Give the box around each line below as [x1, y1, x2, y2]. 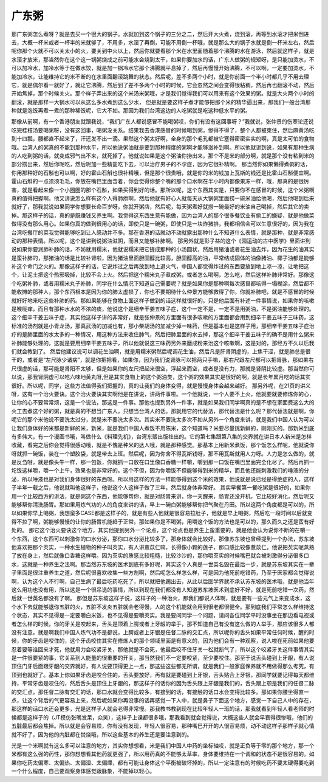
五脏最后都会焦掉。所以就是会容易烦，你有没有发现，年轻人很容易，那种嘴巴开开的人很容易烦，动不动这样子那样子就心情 [11, 722, 315, 730]
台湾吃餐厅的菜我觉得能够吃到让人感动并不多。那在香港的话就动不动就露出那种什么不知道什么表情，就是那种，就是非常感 [11, 229, 315, 236]
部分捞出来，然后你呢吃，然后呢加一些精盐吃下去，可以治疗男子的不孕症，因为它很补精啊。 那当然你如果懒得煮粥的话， [11, 161, 311, 168]
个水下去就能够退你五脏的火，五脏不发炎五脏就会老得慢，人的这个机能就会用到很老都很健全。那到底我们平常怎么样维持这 [11, 603, 315, 611]
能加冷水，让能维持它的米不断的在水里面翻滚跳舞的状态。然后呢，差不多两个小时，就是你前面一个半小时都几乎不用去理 [11, 73, 309, 80]
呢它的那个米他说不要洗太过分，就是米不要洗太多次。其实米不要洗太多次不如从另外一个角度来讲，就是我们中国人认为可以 [11, 416, 315, 423]
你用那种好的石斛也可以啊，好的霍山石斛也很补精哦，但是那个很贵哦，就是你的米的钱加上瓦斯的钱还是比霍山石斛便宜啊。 [11, 169, 315, 176]
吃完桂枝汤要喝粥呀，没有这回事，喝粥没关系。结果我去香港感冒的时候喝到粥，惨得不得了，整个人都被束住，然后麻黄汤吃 [11, 126, 315, 134]
